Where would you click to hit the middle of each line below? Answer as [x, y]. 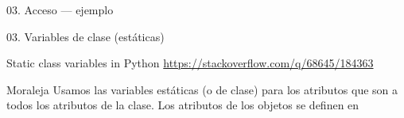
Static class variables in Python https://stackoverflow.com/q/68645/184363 [190, 63]
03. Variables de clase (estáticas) [85, 36]
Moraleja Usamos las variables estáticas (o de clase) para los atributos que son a [202, 89]
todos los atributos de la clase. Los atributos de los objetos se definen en [183, 105]
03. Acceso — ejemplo [60, 10]
